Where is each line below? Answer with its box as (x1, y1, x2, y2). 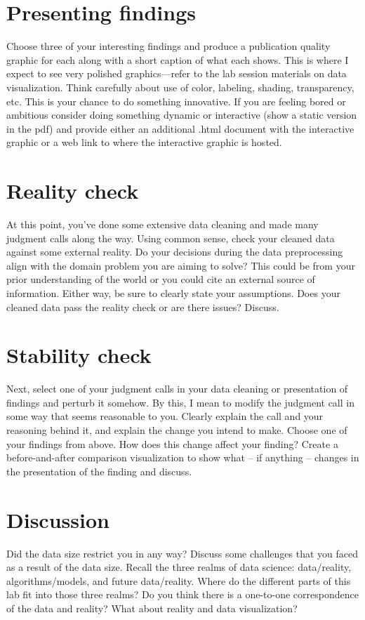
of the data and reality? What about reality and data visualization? (6, 600, 298, 615)
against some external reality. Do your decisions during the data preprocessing (6, 244, 343, 259)
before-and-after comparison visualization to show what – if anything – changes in (6, 450, 359, 465)
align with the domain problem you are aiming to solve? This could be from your (6, 258, 355, 272)
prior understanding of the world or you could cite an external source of (6, 272, 315, 286)
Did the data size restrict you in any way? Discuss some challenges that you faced (6, 546, 359, 560)
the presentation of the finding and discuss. (6, 463, 192, 478)
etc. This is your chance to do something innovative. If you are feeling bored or (6, 93, 346, 108)
